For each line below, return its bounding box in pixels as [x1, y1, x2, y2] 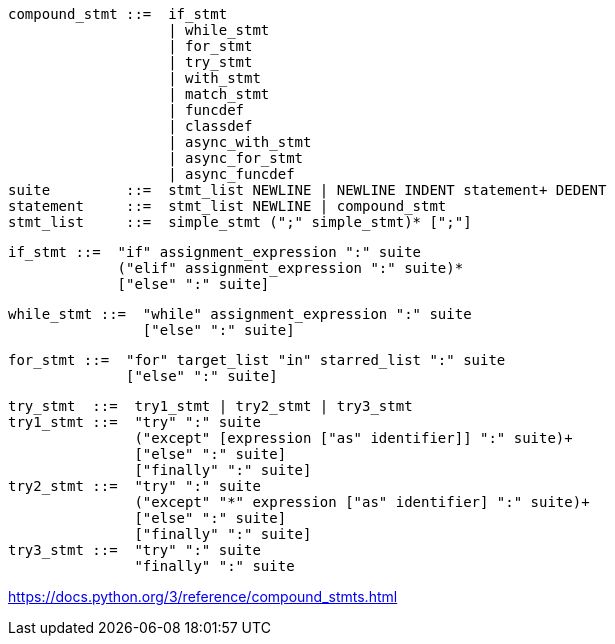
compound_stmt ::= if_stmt [8, 6, 228, 22]
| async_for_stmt [168, 150, 304, 166]
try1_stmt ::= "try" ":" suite [8, 414, 261, 430]
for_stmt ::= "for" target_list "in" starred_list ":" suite [8, 352, 506, 368]
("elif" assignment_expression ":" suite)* [117, 260, 464, 276]
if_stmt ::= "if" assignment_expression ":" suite [8, 244, 422, 260]
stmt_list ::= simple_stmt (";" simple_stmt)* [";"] [8, 214, 472, 230]
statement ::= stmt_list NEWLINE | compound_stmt [8, 198, 447, 214]
